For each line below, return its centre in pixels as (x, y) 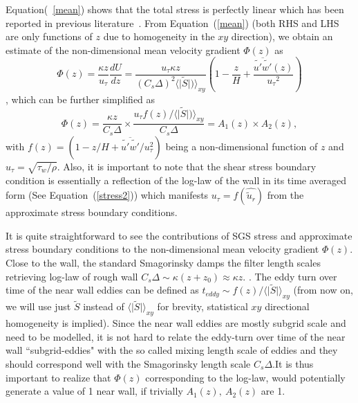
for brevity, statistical (202, 306)
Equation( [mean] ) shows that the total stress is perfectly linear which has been (175, 9)
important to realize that (58, 377)
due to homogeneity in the (159, 36)
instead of (104, 306)
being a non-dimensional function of (242, 146)
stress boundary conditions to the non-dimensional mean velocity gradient (162, 249)
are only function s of (49, 36)
